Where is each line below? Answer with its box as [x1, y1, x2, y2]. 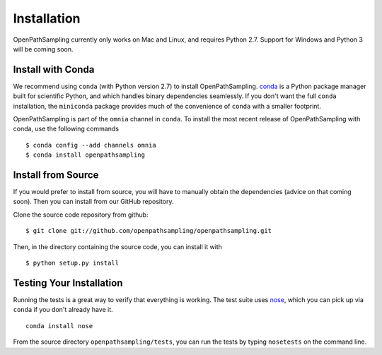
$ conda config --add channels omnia [25, 141, 157, 149]
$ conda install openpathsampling [25, 151, 145, 159]
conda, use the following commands [13, 124, 120, 133]
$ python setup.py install [25, 259, 120, 267]
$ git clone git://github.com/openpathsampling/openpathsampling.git [25, 227, 272, 235]
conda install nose [25, 322, 93, 330]
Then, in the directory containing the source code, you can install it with [13, 242, 223, 251]
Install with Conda [13, 64, 95, 76]
